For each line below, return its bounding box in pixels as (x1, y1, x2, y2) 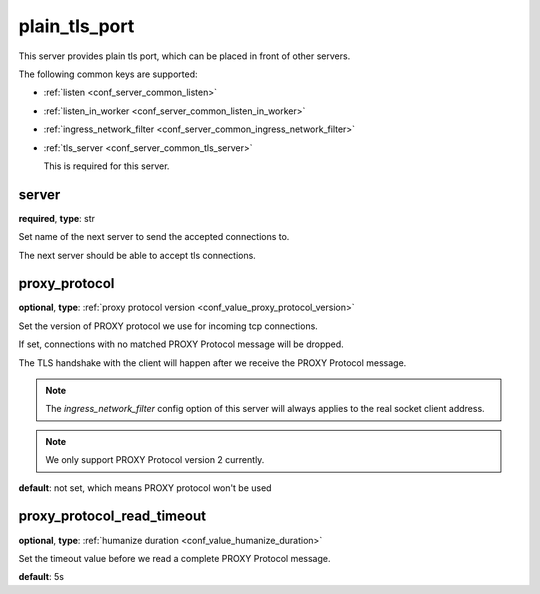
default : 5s (18, 571, 65, 583)
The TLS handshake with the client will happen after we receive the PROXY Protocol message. (18, 356, 407, 369)
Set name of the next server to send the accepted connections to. (18, 231, 290, 243)
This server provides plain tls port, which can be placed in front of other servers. (18, 50, 351, 62)
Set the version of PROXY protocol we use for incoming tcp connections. (18, 320, 319, 332)
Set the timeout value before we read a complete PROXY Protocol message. (18, 552, 331, 564)
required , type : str (18, 212, 95, 224)
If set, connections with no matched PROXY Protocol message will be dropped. (18, 338, 344, 350)
